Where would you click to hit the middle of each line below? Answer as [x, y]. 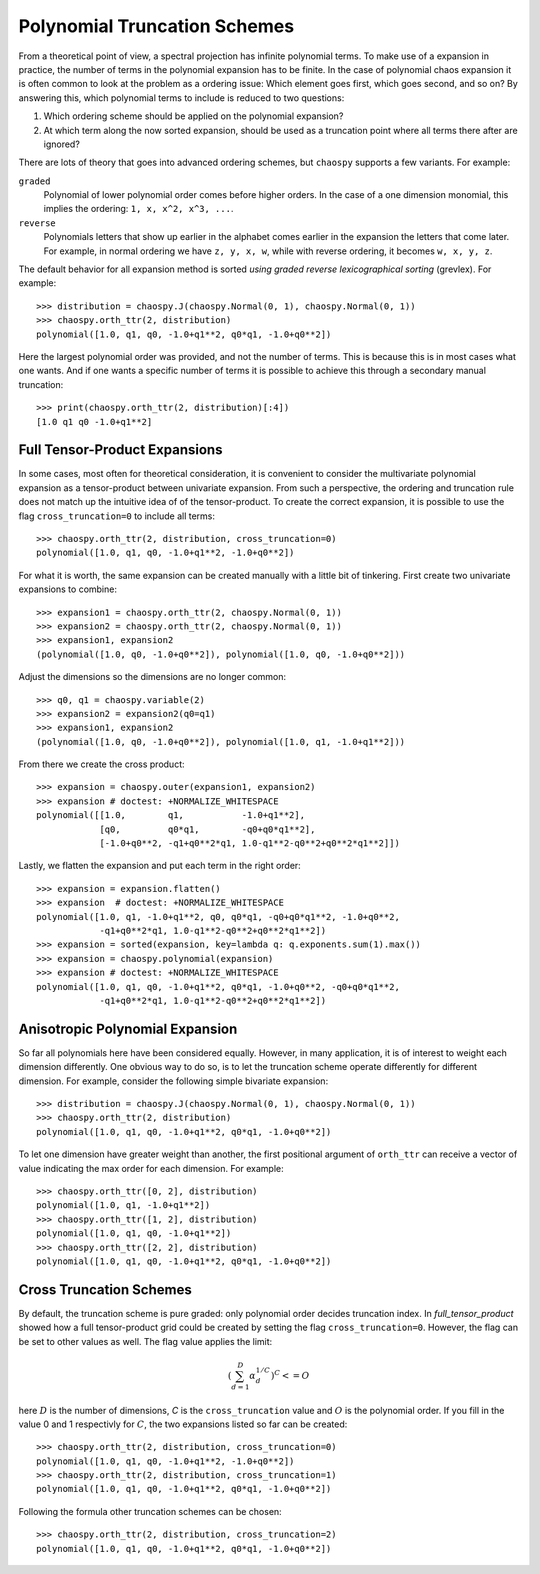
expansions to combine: [67, 589]
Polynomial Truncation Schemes [156, 26]
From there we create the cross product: [101, 764]
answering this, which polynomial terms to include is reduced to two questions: [181, 97]
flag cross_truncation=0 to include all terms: [116, 516]
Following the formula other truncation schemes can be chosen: [150, 1511]
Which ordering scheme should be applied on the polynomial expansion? [193, 116]
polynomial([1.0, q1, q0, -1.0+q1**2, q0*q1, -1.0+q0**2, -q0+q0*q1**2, [218, 986]
